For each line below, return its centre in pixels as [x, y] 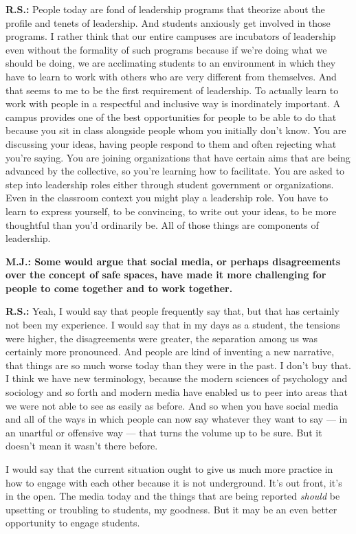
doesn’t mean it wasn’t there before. [82, 446]
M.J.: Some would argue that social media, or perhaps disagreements [173, 261]
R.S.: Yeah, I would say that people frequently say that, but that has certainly [173, 311]
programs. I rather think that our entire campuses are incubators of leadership [171, 36]
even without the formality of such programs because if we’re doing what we [166, 49]
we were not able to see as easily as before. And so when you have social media [172, 405]
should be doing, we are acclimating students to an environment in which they [171, 63]
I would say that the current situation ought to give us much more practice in [169, 469]
